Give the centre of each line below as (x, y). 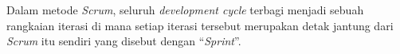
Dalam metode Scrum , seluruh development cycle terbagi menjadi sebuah (185, 10)
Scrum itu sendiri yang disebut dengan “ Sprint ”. (124, 41)
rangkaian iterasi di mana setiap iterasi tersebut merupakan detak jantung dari (200, 25)
